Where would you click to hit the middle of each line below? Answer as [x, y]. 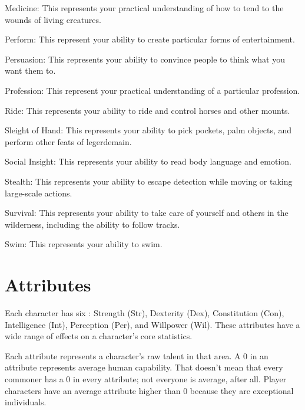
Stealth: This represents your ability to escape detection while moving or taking [149, 181]
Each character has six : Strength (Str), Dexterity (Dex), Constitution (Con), [145, 313]
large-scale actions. [39, 193]
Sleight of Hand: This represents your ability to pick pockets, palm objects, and [148, 130]
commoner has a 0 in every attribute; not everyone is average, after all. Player [146, 379]
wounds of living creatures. [53, 19]
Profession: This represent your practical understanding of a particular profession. [152, 90]
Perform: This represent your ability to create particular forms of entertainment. [150, 39]
